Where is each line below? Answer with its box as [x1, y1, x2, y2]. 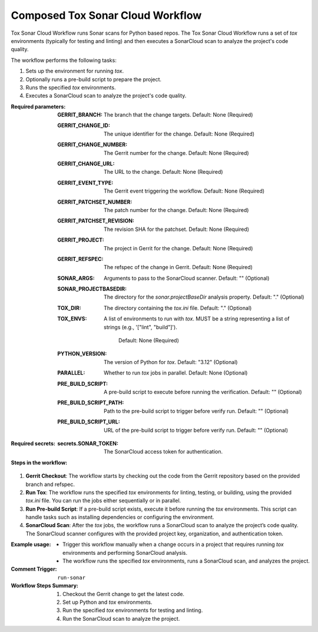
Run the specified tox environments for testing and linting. [62, 607, 203, 614]
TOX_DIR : [57, 304, 82, 312]
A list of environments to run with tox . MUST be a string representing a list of [104, 315, 290, 322]
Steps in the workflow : [11, 459, 68, 466]
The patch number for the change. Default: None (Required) [104, 206, 249, 213]
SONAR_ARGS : [57, 274, 95, 282]
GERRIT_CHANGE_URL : [57, 160, 115, 167]
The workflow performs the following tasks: [11, 57, 117, 64]
